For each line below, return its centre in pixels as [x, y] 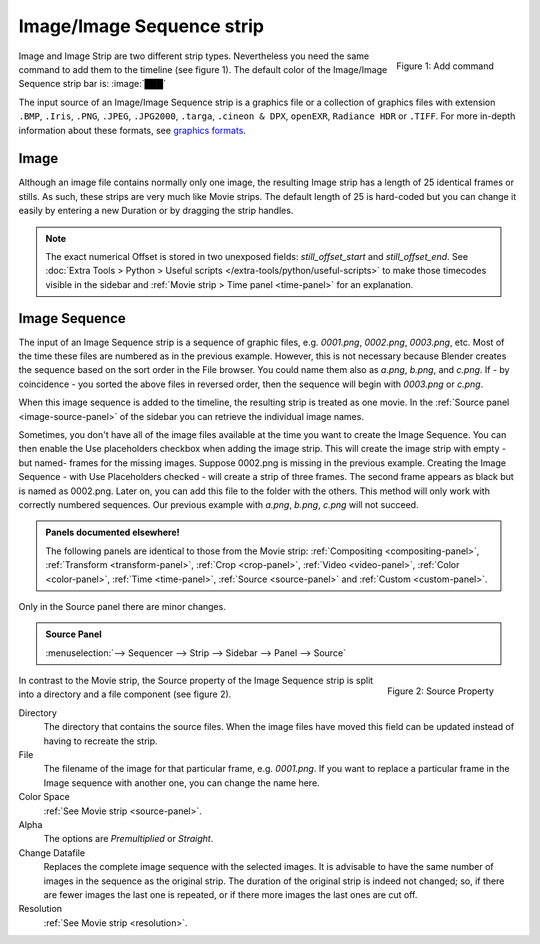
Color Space [44, 797]
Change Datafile [51, 852]
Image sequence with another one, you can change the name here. [181, 782]
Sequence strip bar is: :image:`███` [92, 84]
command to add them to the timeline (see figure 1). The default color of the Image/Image [203, 69]
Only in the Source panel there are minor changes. [122, 606]
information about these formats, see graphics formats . [132, 130]
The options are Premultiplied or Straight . [128, 839]
